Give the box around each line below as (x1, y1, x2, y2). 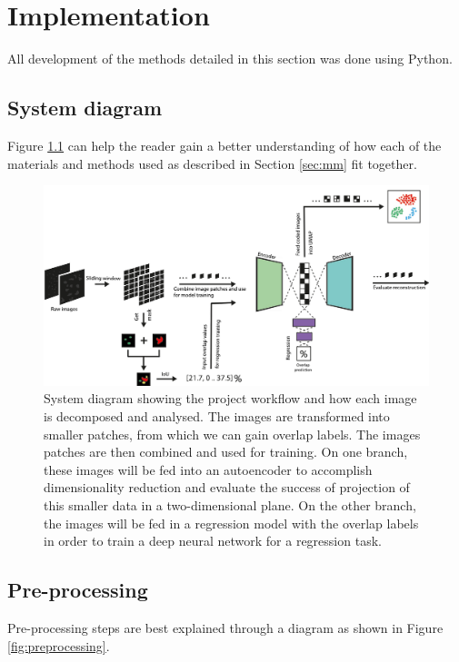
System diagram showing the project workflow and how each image (44, 389, 417, 408)
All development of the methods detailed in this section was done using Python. (7, 49, 453, 68)
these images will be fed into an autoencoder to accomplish (44, 459, 373, 479)
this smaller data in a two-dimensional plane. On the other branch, (44, 495, 416, 514)
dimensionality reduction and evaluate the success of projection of (44, 478, 410, 497)
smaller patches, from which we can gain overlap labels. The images (44, 424, 421, 443)
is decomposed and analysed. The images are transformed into (44, 406, 390, 425)
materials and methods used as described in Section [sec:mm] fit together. (7, 153, 417, 173)
